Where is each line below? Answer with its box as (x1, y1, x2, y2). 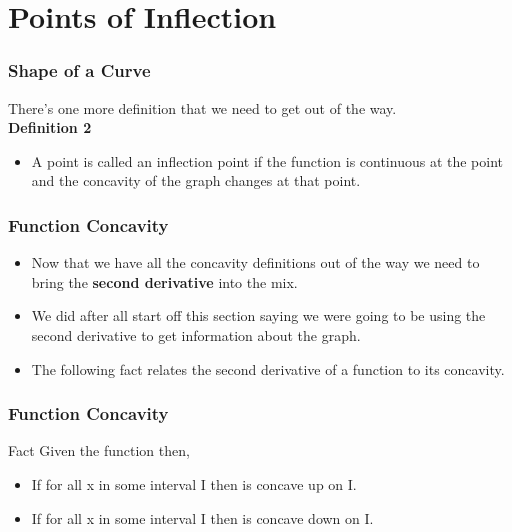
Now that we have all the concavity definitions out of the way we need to (31, 252, 480, 273)
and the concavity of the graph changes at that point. (31, 170, 361, 191)
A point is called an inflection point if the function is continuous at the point (31, 150, 504, 171)
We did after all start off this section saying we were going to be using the (31, 305, 486, 326)
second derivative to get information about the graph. (31, 324, 361, 345)
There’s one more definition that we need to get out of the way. (8, 97, 397, 118)
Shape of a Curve (8, 58, 151, 83)
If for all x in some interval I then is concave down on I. (31, 507, 374, 528)
